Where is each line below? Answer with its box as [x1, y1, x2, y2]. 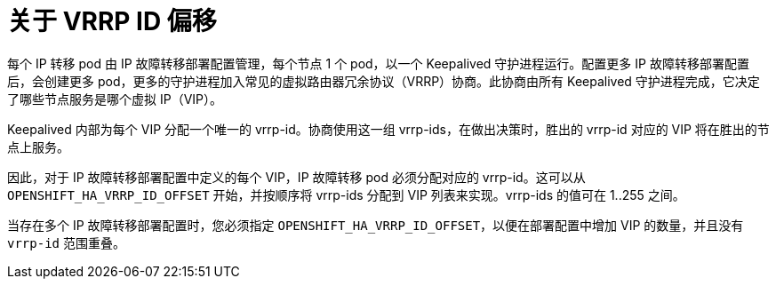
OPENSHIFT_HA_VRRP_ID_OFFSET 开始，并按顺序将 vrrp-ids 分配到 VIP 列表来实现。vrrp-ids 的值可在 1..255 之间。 [7, 187, 685, 203]
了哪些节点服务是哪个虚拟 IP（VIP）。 [7, 91, 222, 107]
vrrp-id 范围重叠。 [7, 234, 125, 250]
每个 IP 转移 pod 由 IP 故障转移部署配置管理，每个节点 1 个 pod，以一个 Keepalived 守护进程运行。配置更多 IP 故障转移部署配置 [7, 55, 749, 71]
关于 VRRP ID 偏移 [7, 6, 217, 36]
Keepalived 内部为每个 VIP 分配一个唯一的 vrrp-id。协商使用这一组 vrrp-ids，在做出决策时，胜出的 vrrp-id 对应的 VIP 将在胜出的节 [7, 121, 770, 137]
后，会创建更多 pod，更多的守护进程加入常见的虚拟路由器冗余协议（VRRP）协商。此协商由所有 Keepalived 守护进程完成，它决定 [7, 73, 760, 89]
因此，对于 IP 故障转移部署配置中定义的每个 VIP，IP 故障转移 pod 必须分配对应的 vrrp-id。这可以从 [7, 169, 586, 185]
